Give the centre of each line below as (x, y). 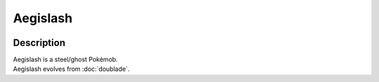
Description (39, 43)
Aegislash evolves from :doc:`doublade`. (71, 69)
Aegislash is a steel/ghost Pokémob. (66, 60)
